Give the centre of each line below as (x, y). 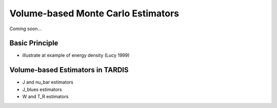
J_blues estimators (42, 89)
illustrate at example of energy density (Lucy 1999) (76, 55)
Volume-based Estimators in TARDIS (69, 70)
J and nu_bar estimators (48, 82)
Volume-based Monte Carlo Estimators (94, 13)
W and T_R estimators (45, 97)
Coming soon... (26, 29)
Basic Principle (34, 43)
